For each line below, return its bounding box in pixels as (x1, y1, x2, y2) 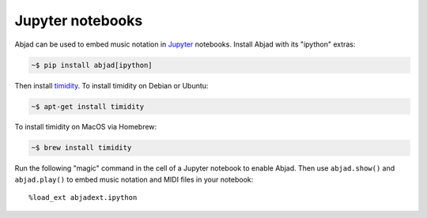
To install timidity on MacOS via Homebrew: (14, 122, 157, 132)
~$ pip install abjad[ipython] (31, 60, 153, 70)
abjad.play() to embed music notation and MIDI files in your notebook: (14, 175, 254, 184)
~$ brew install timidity (31, 143, 132, 152)
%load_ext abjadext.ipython (28, 194, 138, 202)
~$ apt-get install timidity (31, 102, 145, 111)
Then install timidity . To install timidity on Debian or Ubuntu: (14, 81, 209, 90)
